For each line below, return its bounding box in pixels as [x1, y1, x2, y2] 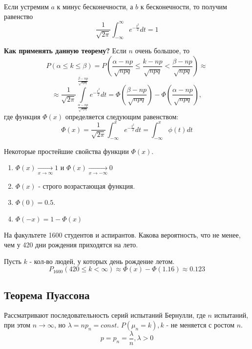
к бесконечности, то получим [140, 1, 227, 11]
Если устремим [4, 1, 49, 11]
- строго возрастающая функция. [38, 180, 135, 191]
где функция [4, 111, 41, 121]
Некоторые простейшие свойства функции [4, 146, 129, 156]
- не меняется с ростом [166, 320, 235, 329]
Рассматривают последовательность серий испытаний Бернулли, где [4, 310, 206, 320]
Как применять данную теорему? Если [4, 45, 126, 56]
